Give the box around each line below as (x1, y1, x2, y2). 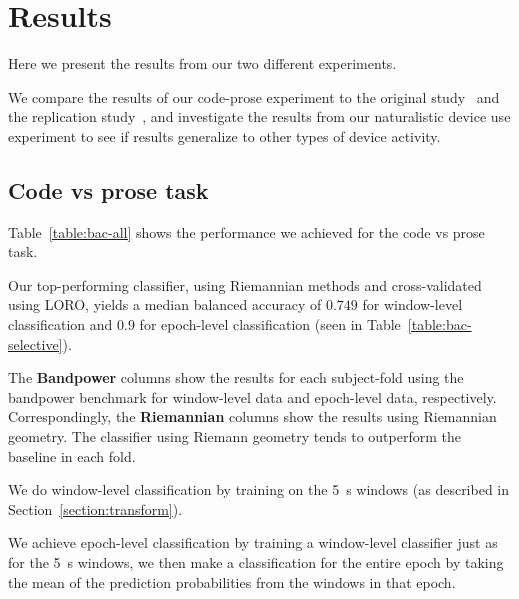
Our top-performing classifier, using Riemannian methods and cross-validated (8, 274, 482, 295)
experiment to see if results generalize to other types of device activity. (8, 125, 441, 146)
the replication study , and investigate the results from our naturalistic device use (8, 106, 511, 127)
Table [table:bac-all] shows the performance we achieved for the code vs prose (8, 221, 485, 242)
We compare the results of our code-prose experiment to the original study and (8, 86, 500, 107)
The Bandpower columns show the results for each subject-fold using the (8, 367, 464, 388)
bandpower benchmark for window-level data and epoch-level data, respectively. (8, 386, 497, 407)
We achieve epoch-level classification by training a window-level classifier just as (8, 532, 498, 553)
